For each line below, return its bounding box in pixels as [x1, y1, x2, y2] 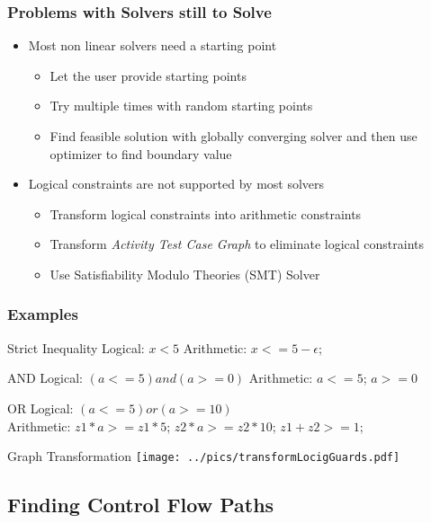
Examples [7, 303, 78, 325]
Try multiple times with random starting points [49, 96, 313, 115]
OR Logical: [7, 398, 74, 417]
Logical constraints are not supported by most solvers [28, 174, 325, 193]
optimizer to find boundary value [49, 144, 232, 163]
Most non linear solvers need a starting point [28, 36, 277, 55]
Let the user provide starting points [49, 66, 247, 84]
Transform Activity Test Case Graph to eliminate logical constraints [49, 235, 425, 253]
